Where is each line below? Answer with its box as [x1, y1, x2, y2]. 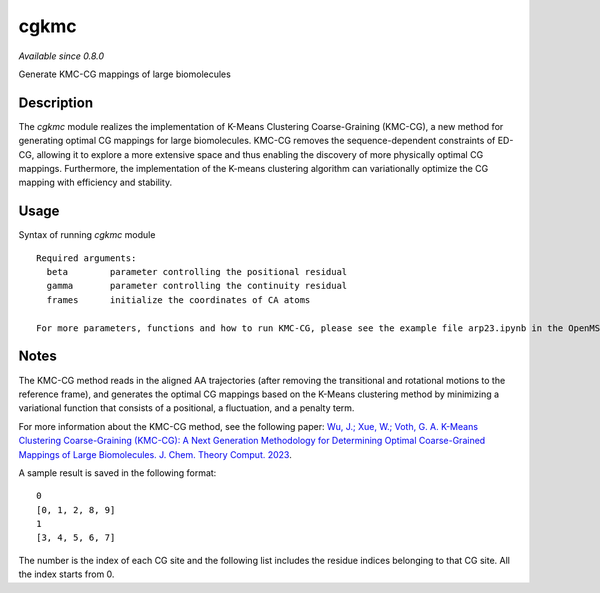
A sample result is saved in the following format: [18, 466, 217, 479]
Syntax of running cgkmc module [18, 229, 156, 241]
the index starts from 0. [18, 568, 115, 580]
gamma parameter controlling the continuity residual [46, 280, 348, 292]
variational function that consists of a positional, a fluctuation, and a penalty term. [18, 402, 355, 414]
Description [18, 94, 94, 111]
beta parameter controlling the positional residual [46, 266, 348, 278]
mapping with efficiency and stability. [18, 176, 173, 189]
